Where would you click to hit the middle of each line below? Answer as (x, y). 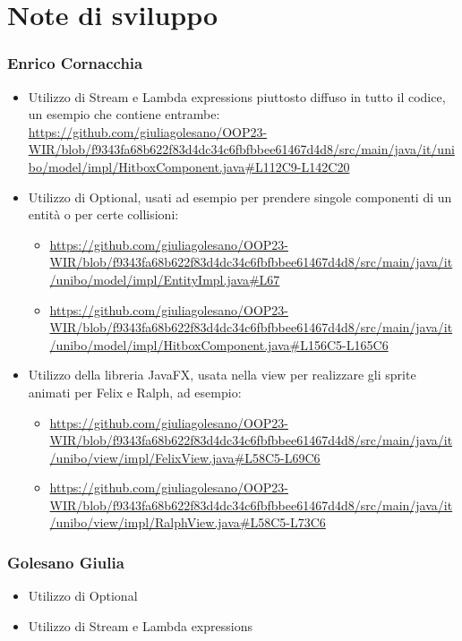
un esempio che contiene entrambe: (124, 114)
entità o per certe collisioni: (103, 214)
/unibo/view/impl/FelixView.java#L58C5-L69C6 (185, 457)
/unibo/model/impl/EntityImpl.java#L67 (165, 279)
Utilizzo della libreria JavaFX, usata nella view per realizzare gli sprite (222, 375)
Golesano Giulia (66, 562)
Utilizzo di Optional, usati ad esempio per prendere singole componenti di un (240, 197)
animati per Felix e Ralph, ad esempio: (135, 392)
